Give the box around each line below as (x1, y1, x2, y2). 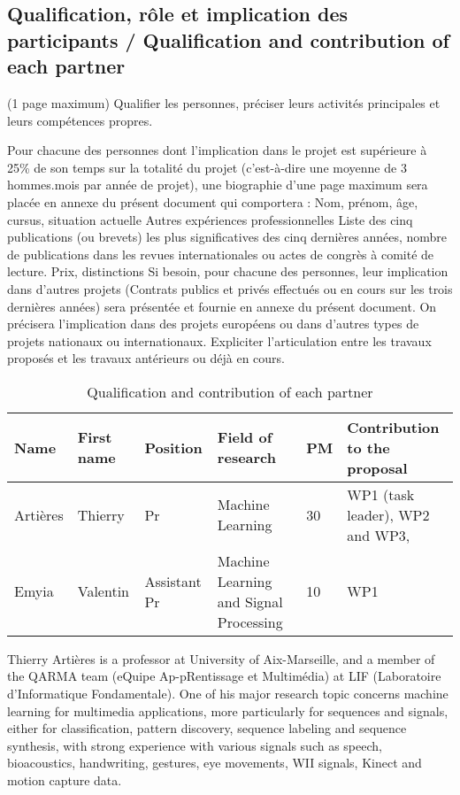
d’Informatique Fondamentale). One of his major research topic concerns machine (7, 684, 448, 703)
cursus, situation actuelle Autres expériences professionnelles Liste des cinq (7, 210, 413, 228)
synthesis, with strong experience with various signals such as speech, (7, 736, 382, 754)
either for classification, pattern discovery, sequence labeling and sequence (7, 719, 407, 737)
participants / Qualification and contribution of (7, 26, 449, 53)
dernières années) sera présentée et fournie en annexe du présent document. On (7, 297, 437, 315)
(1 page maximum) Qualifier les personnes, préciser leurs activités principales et (7, 93, 441, 112)
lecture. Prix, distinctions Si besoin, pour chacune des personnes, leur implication (7, 262, 448, 281)
